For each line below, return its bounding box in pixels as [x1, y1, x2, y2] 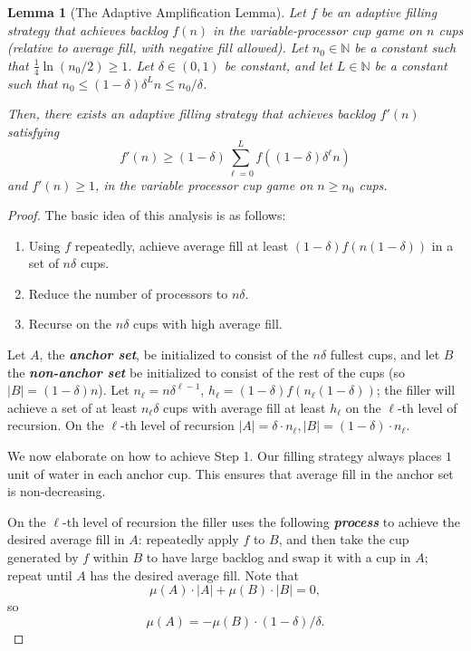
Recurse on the [28, 314, 112, 333]
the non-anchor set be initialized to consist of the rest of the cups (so [7, 362, 406, 381]
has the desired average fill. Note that [90, 565, 299, 584]
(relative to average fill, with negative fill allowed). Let [7, 38, 308, 57]
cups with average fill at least [163, 397, 326, 416]
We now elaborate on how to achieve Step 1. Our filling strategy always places [7, 446, 442, 465]
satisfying [7, 121, 60, 140]
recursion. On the [7, 416, 104, 435]
